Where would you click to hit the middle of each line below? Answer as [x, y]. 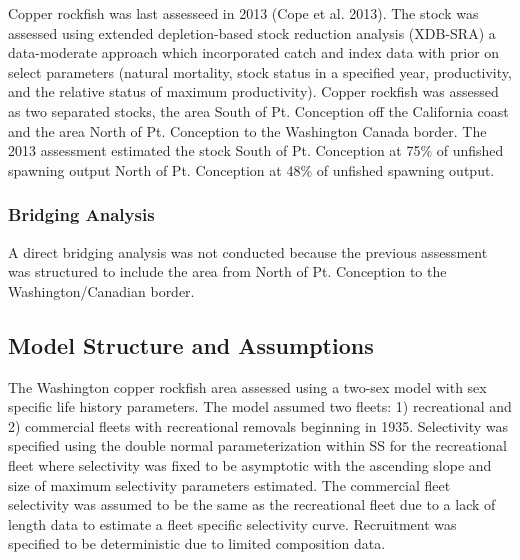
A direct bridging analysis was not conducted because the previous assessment [248, 251]
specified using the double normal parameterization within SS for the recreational [257, 445]
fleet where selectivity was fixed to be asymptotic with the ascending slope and [250, 464]
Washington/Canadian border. [101, 290]
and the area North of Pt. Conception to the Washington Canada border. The [247, 130]
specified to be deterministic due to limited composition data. [197, 543]
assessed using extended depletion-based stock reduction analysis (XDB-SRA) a [252, 32]
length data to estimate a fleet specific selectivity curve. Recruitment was [232, 523]
